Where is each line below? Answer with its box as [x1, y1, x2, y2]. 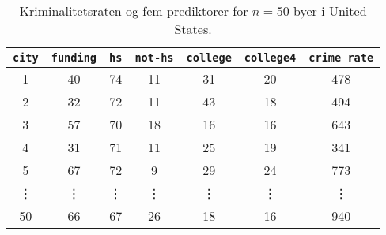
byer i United [293, 2, 367, 20]
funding [51, 51, 97, 64]
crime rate [308, 51, 374, 64]
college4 [244, 51, 297, 64]
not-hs [134, 51, 174, 64]
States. [174, 20, 212, 38]
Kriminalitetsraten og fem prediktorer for [19, 2, 248, 20]
